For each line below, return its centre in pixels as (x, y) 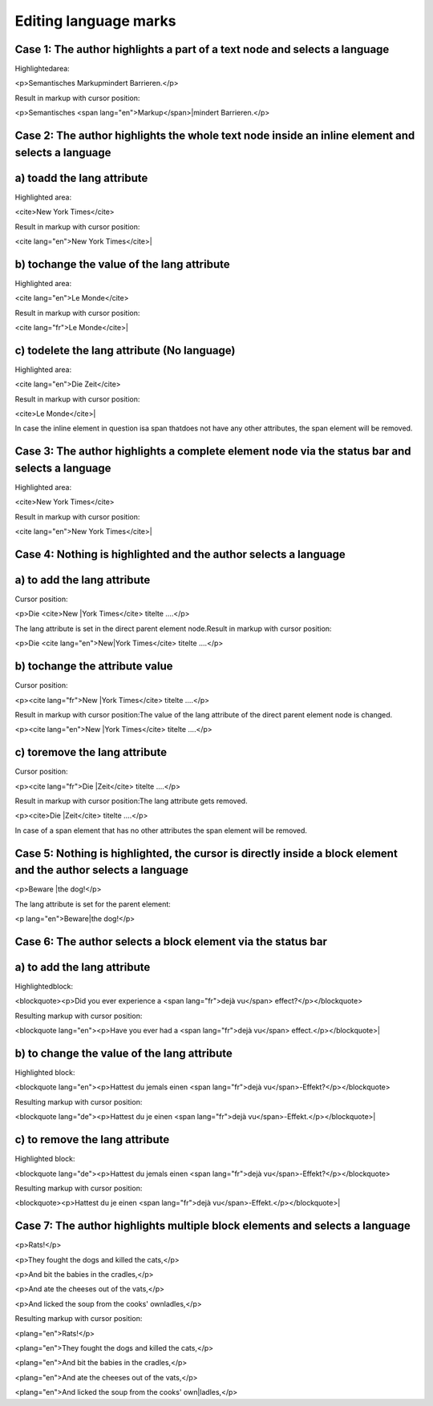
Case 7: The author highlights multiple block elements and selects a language (212, 1226)
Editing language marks (95, 21)
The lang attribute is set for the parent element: (93, 904)
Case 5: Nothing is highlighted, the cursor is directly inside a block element (206, 853)
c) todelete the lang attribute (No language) (125, 350)
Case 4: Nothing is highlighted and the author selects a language (180, 554)
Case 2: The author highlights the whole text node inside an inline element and (215, 136)
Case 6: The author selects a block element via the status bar (171, 941)
